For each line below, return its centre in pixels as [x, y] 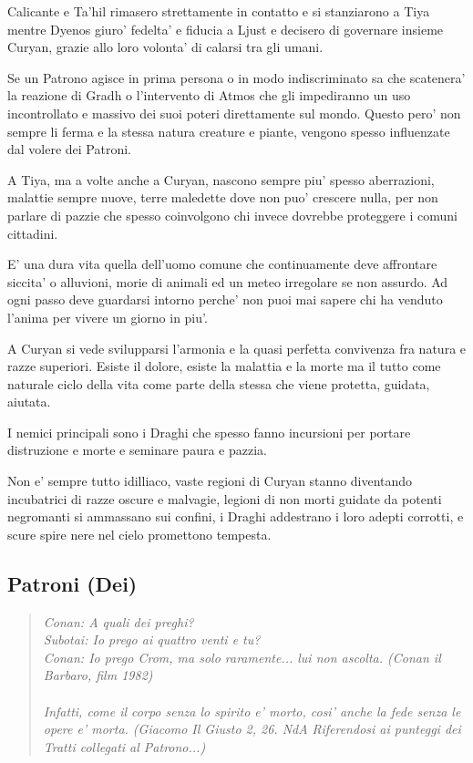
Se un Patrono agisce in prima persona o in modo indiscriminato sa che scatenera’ [236, 77]
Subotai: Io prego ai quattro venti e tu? [152, 639]
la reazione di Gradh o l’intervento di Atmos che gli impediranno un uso [209, 95]
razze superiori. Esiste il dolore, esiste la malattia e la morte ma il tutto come [224, 366]
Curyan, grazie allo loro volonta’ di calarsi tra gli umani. [165, 47]
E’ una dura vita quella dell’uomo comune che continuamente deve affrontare [222, 264]
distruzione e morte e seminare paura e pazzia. [137, 450]
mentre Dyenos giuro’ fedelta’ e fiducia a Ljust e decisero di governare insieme [226, 29]
